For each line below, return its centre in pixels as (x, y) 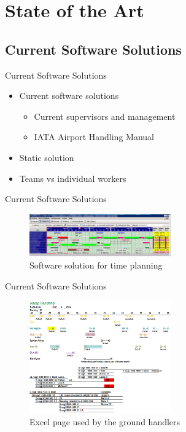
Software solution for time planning (96, 265)
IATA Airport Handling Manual (94, 137)
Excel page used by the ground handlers (105, 422)
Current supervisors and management (105, 116)
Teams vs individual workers (73, 178)
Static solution (47, 157)
